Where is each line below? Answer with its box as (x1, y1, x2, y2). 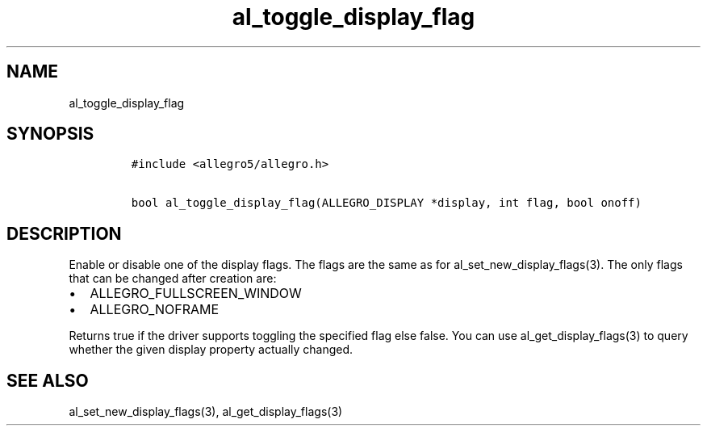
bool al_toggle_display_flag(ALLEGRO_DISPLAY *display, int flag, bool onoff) (131, 196, 642, 210)
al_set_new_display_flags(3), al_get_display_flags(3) (69, 405, 343, 419)
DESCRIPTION (6, 223, 122, 244)
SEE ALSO (6, 370, 89, 391)
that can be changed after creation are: (69, 271, 277, 286)
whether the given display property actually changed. (69, 342, 353, 357)
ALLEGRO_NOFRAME (90, 301, 220, 318)
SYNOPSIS (6, 124, 94, 145)
